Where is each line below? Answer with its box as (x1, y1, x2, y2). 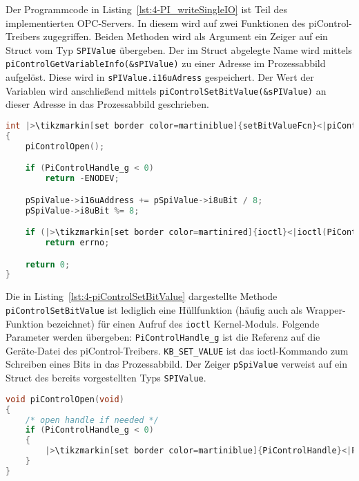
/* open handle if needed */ (25, 415, 159, 425)
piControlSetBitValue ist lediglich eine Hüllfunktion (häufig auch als (6, 302, 302, 317)
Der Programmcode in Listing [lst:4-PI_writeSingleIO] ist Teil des (6, 2, 288, 16)
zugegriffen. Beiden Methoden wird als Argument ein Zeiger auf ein (43, 29, 328, 44)
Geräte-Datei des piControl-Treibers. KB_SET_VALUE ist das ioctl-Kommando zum (6, 343, 349, 357)
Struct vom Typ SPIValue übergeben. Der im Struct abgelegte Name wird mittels (6, 42, 352, 57)
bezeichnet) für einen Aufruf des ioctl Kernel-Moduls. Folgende (46, 316, 320, 330)
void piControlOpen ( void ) (6, 394, 124, 404)
